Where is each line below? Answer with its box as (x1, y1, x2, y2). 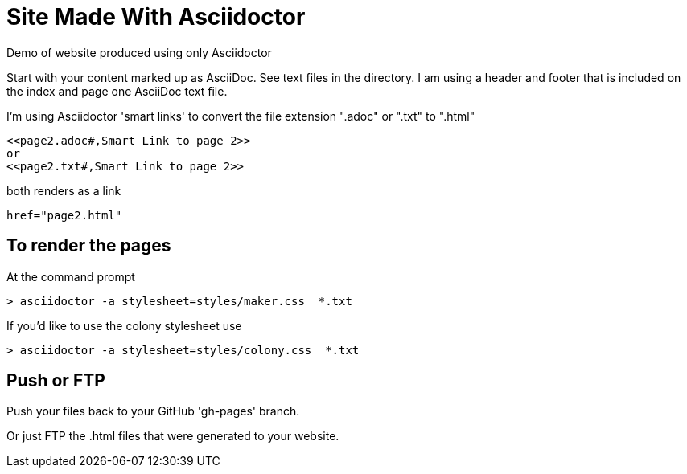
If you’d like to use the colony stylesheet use (6, 318, 242, 333)
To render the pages (6, 235, 171, 256)
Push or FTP (6, 370, 105, 391)
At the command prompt (6, 269, 135, 284)
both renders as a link (6, 183, 121, 198)
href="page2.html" (6, 208, 122, 222)
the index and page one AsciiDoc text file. (6, 84, 228, 98)
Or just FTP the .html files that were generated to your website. (6, 429, 339, 443)
